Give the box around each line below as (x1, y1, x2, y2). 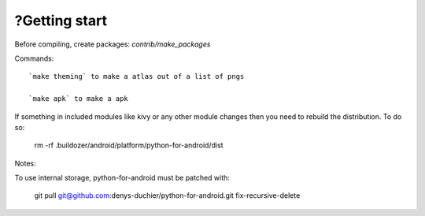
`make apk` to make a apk (28, 95, 129, 103)
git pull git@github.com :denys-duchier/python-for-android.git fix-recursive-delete (34, 191, 301, 200)
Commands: (14, 54, 54, 63)
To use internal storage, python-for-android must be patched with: (14, 173, 230, 183)
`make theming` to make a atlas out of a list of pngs (28, 72, 245, 81)
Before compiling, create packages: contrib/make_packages (14, 39, 211, 49)
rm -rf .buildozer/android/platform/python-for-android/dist (34, 140, 224, 150)
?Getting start (14, 12, 108, 29)
